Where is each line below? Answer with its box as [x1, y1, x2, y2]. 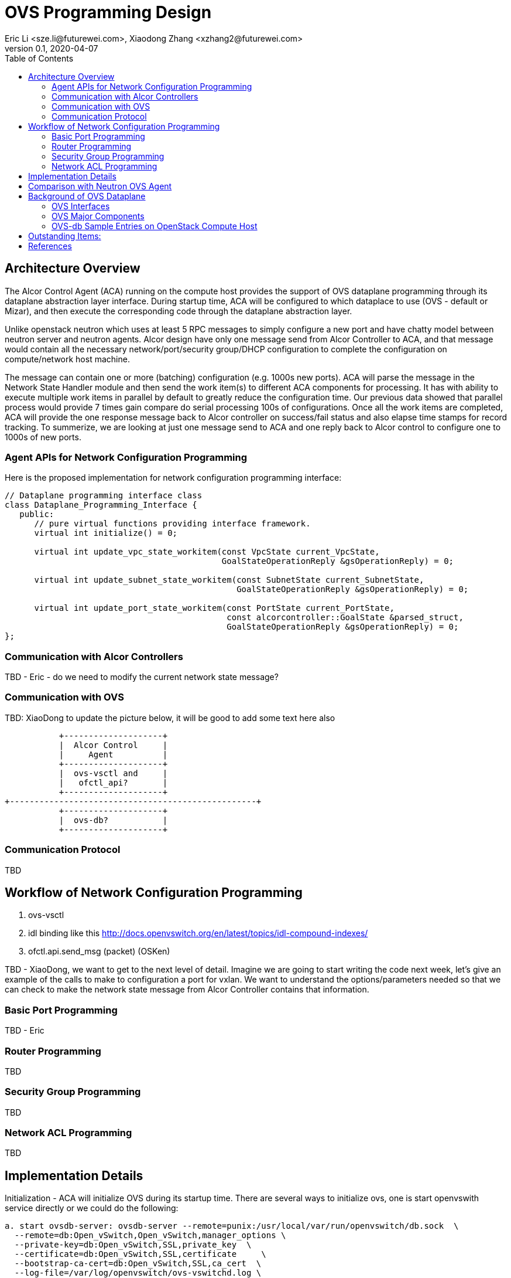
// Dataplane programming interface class [5, 491, 203, 501]
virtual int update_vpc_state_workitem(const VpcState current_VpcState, [34, 547, 380, 557]
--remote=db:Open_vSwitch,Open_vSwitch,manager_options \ [14, 1231, 286, 1240]
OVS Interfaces [52, 200, 110, 211]
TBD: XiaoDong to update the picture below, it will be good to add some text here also [5, 712, 335, 723]
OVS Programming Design [5, 2, 212, 22]
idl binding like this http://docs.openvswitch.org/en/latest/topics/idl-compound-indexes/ [28, 928, 368, 939]
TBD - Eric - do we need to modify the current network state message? [5, 672, 279, 682]
